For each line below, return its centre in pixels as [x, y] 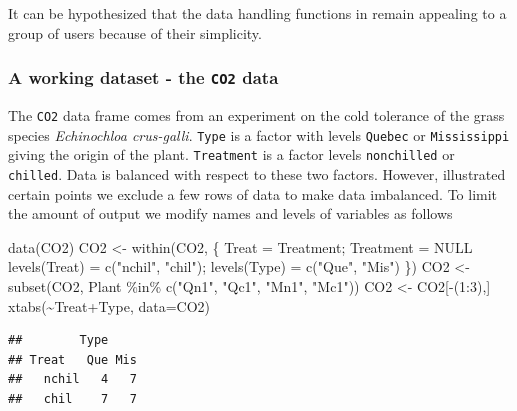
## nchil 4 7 [72, 379]
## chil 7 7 [72, 398]
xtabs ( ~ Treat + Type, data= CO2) [109, 305]
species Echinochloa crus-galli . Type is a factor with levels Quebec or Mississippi [259, 134]
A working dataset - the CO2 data [143, 77]
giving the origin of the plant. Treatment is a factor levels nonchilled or [231, 154]
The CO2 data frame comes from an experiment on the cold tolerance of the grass [256, 114]
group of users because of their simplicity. [135, 32]
